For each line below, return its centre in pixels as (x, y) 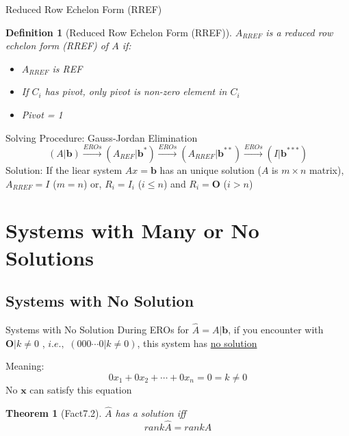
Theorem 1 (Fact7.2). (54, 412)
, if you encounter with (276, 330)
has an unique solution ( (210, 169)
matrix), (327, 169)
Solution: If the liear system (64, 169)
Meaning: (25, 366)
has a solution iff (151, 412)
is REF (67, 68)
